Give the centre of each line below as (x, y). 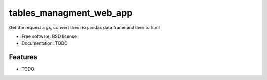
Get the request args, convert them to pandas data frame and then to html (85, 27)
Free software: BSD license (49, 36)
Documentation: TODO (44, 43)
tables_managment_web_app (71, 13)
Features (23, 57)
